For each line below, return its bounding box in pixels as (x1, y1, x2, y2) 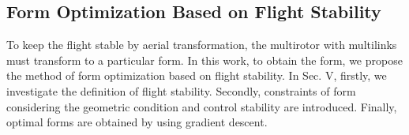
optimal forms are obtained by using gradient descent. (6, 114, 268, 130)
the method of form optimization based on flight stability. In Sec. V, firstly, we (6, 67, 387, 84)
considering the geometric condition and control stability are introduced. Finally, (6, 98, 397, 114)
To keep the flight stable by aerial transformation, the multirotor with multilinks (6, 36, 397, 53)
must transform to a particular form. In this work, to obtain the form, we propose (6, 51, 403, 68)
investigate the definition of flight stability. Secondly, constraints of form (6, 82, 356, 99)
